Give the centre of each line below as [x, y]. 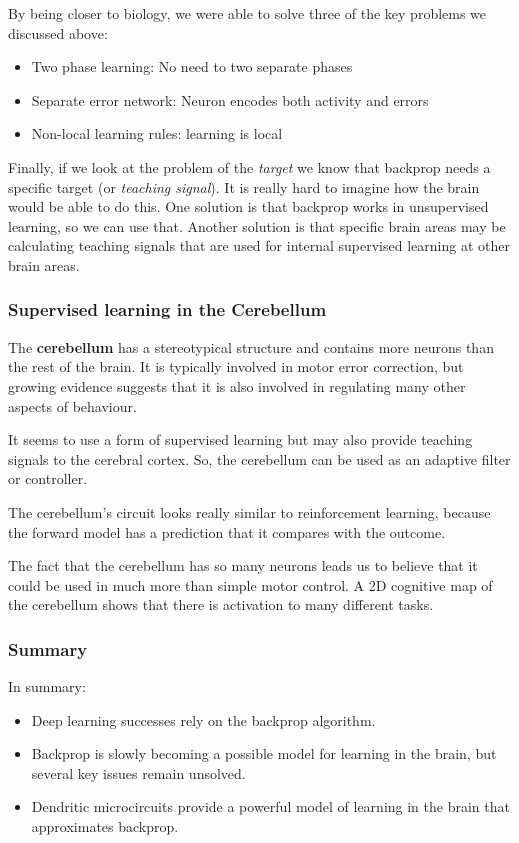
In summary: [47, 686]
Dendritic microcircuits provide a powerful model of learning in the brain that [270, 806]
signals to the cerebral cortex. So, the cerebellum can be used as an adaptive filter [259, 458]
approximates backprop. [105, 826]
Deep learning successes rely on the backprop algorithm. [203, 719]
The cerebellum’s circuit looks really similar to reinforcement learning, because [249, 511]
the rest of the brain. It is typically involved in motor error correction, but [236, 366]
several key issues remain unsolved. [138, 772]
